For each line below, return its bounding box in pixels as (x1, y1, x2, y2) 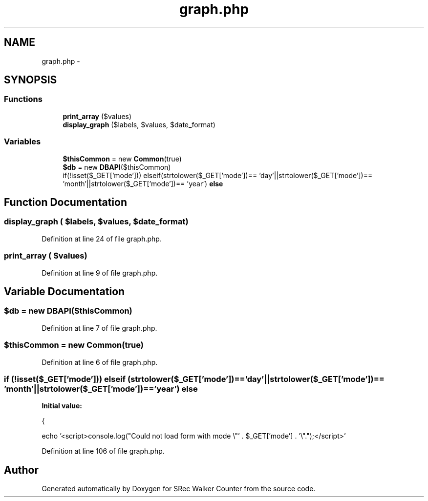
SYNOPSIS (4, 74, 57, 86)
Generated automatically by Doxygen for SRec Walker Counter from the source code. (42, 484, 316, 493)
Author (4, 463, 39, 476)
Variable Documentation (4, 285, 125, 298)
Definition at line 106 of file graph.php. (42, 447, 165, 456)
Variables (4, 137, 41, 147)
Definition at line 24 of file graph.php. (42, 234, 162, 243)
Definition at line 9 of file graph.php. (42, 268, 158, 277)
